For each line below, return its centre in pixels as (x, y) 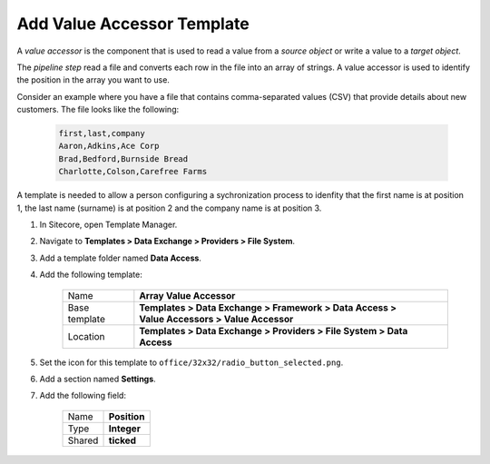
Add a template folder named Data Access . (120, 258)
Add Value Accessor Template (133, 24)
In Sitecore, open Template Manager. (108, 225)
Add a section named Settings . (98, 379)
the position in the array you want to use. (93, 80)
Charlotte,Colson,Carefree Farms (133, 172)
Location (86, 336)
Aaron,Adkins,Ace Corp (109, 146)
